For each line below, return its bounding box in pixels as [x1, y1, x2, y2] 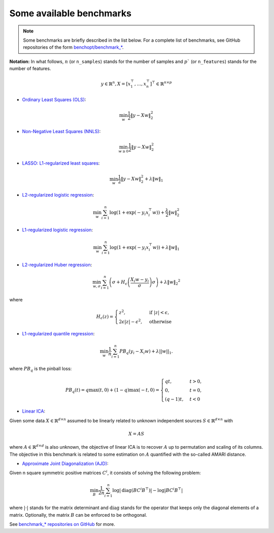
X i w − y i [130, 277, 149, 284]
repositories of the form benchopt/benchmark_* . [23, 44, 124, 50]
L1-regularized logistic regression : [22, 227, 93, 233]
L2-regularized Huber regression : [22, 262, 92, 268]
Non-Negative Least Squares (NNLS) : [22, 128, 101, 134]
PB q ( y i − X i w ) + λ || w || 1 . [119, 348, 174, 355]
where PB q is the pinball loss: [9, 366, 72, 373]
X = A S [128, 431, 145, 436]
